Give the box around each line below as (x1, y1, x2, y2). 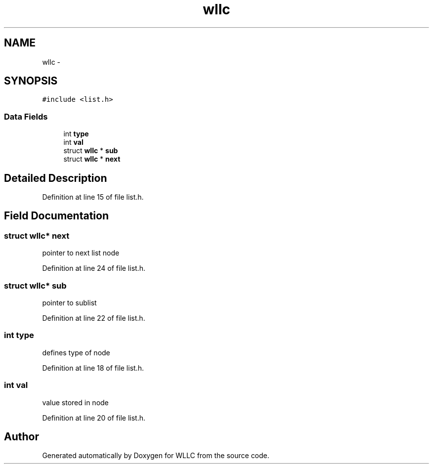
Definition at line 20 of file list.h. (42, 413, 145, 422)
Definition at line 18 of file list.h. (42, 363, 144, 372)
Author (4, 430, 39, 443)
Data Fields (4, 111, 48, 122)
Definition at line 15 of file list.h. (42, 193, 144, 202)
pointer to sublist (42, 298, 97, 307)
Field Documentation (4, 210, 109, 222)
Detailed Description (4, 171, 107, 184)
